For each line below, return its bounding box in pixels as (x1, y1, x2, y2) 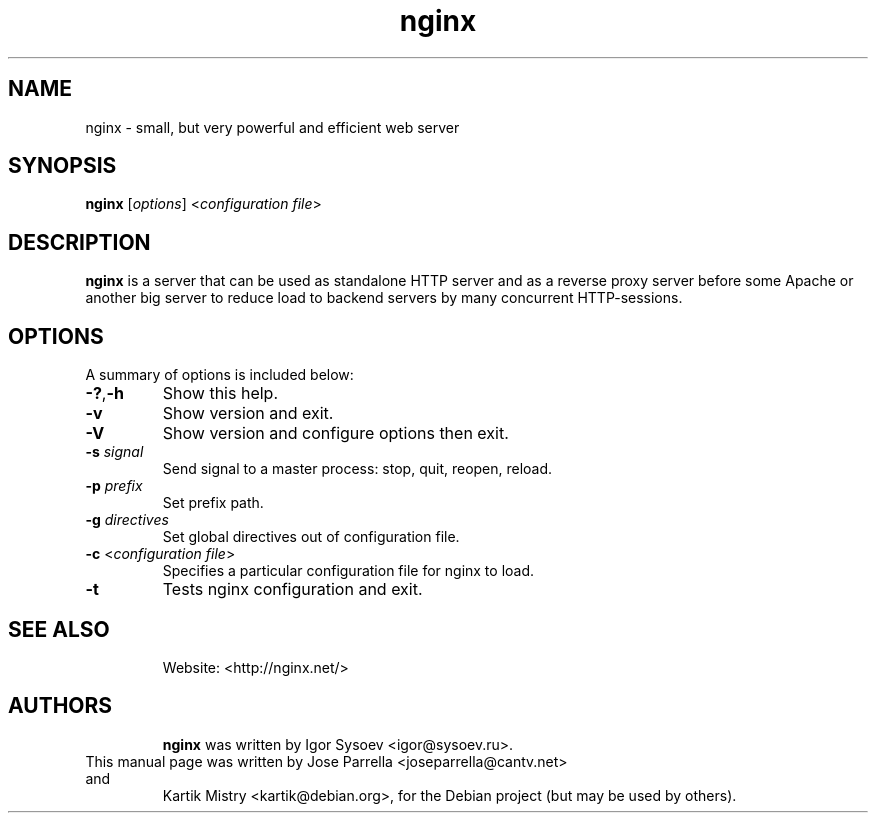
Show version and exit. (162, 403, 334, 424)
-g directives (85, 511, 169, 529)
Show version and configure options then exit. (162, 423, 509, 444)
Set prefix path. (162, 494, 264, 512)
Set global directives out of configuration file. (162, 528, 460, 546)
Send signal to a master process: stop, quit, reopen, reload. (162, 460, 553, 478)
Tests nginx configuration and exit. (162, 579, 423, 600)
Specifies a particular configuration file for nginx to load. (162, 562, 535, 580)
